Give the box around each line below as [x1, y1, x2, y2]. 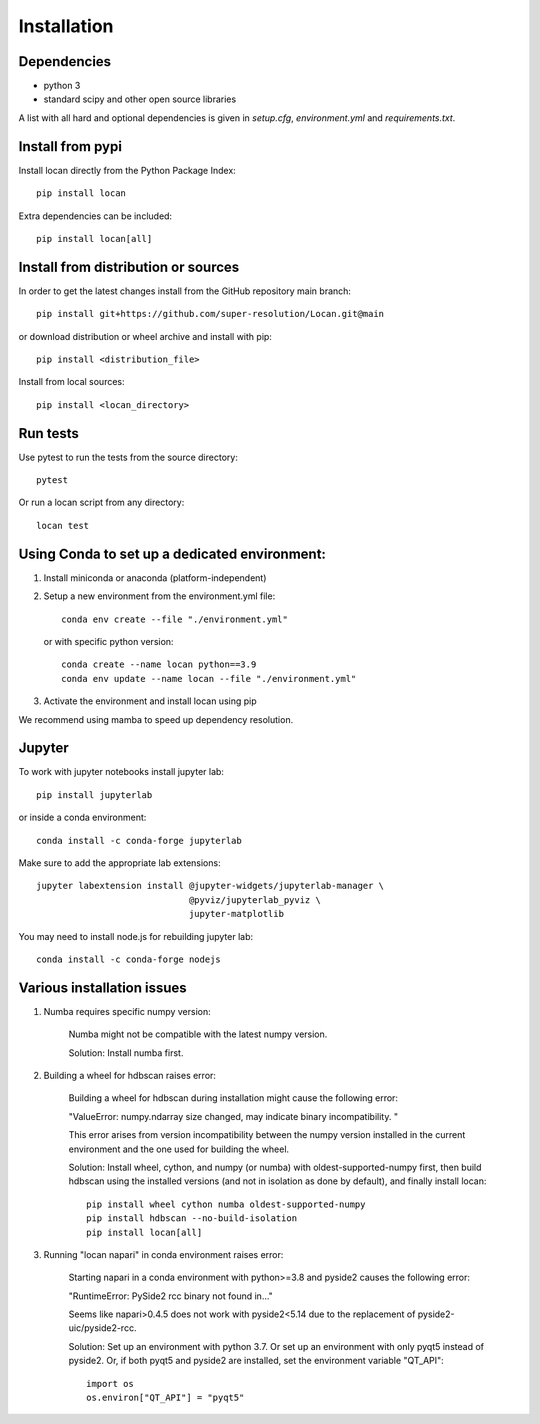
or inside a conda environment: [18, 811, 147, 824]
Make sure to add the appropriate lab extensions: [18, 856, 221, 869]
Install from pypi [18, 138, 122, 155]
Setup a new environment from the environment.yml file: [43, 590, 276, 602]
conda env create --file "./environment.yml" [61, 613, 289, 625]
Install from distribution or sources [18, 258, 240, 275]
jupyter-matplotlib [188, 908, 285, 920]
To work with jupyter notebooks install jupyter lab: [18, 766, 225, 778]
